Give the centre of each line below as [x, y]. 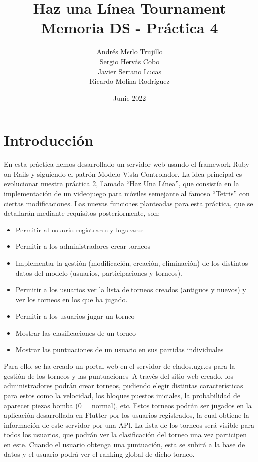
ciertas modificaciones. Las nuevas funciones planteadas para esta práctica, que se [129, 203]
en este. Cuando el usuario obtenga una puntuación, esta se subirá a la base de [125, 444]
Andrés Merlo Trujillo [129, 52]
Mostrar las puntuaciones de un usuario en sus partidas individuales [120, 349]
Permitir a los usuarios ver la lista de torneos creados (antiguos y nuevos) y [131, 289]
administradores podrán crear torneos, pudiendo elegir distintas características [124, 386]
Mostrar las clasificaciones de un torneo [76, 332]
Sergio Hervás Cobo [129, 61]
